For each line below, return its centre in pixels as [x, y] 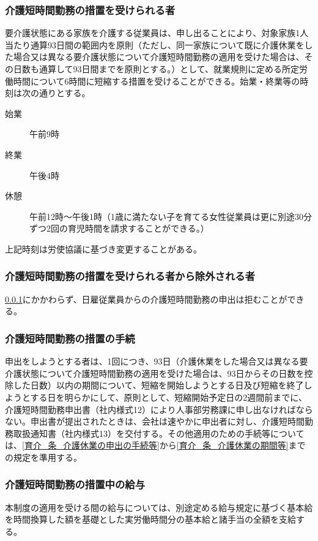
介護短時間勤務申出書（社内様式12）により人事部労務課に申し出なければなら [159, 409]
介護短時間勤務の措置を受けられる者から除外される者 [130, 276]
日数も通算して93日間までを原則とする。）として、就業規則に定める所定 [156, 69]
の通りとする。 [60, 93]
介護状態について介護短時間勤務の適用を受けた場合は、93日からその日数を [155, 373]
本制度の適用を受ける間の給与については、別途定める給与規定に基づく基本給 [159, 507]
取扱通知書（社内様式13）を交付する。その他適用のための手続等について [159, 433]
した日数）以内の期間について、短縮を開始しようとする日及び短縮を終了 [158, 385]
